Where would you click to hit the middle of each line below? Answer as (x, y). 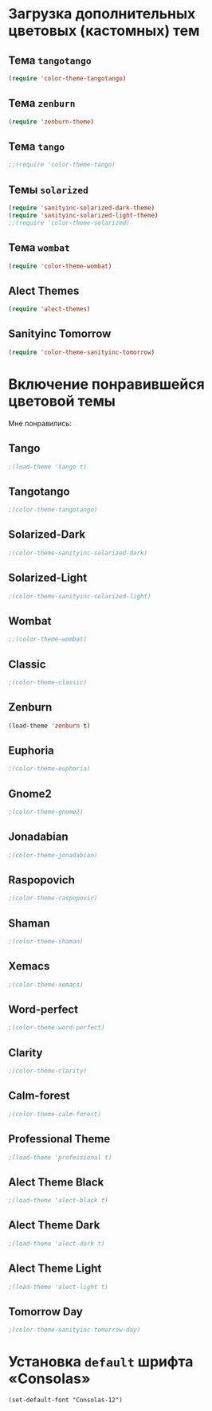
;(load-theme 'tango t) (48, 467)
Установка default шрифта (101, 1362)
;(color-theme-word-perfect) (57, 1028)
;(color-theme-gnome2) (46, 812)
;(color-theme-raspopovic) (53, 898)
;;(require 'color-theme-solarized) (69, 223)
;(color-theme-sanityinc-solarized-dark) (78, 553)
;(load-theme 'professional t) (60, 1157)
